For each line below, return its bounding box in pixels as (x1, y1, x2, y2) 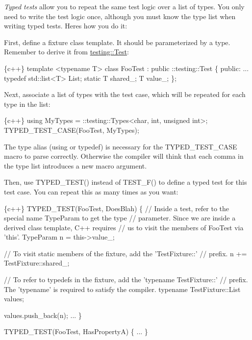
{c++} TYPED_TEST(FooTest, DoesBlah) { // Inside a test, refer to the (4, 203, 229, 213)
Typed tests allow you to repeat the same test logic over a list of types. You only (4, 1, 245, 11)
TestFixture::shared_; (4, 258, 70, 268)
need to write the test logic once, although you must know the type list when (4, 11, 236, 21)
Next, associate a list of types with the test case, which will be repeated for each (4, 89, 246, 99)
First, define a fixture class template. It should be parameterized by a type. (4, 37, 230, 47)
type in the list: (4, 98, 50, 109)
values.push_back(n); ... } (4, 310, 82, 320)
